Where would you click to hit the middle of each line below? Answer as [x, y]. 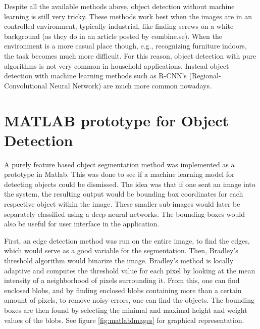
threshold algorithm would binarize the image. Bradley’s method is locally [119, 260]
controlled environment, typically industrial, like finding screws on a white [119, 26]
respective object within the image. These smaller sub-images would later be [122, 204]
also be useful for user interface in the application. [82, 224]
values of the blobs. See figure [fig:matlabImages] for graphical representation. [124, 320]
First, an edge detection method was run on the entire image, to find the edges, [127, 240]
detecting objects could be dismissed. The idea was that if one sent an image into [130, 184]
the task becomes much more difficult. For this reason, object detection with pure [130, 55]
